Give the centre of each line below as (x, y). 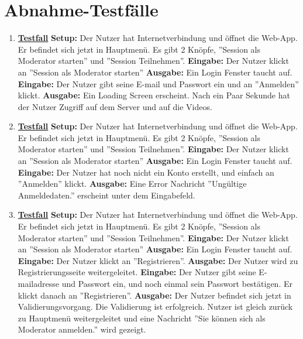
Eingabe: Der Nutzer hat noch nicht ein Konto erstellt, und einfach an (146, 172)
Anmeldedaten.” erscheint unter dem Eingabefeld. (106, 195)
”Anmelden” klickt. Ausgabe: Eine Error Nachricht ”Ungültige (132, 184)
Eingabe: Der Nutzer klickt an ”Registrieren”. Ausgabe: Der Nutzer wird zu (158, 260)
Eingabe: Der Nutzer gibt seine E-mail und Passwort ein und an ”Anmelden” (158, 83)
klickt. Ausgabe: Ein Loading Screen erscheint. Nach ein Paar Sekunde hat (154, 95)
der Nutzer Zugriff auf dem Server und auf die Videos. (115, 106)
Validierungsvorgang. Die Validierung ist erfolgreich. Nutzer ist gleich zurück (155, 307)
